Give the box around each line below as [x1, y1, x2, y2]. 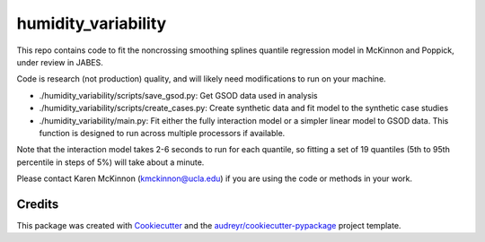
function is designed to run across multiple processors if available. [39, 127, 286, 138]
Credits [16, 196, 59, 212]
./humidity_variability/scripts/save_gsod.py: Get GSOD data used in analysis [39, 90, 318, 100]
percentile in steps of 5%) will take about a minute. [16, 157, 205, 168]
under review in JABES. [16, 56, 103, 67]
